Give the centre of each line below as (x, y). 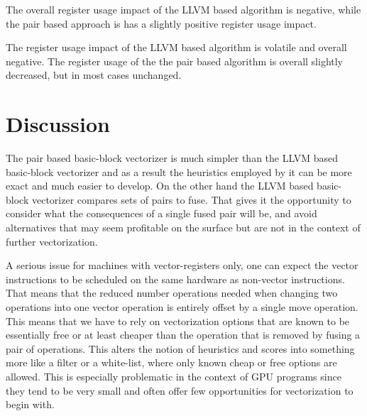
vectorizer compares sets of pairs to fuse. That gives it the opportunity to (191, 199)
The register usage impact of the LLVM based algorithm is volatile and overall (176, 47)
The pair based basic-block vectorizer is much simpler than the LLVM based (172, 158)
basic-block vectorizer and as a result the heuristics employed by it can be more (179, 171)
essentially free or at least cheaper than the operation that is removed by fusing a (183, 335)
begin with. (30, 404)
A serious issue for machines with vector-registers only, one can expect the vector (182, 265)
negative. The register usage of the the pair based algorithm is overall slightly (175, 61)
